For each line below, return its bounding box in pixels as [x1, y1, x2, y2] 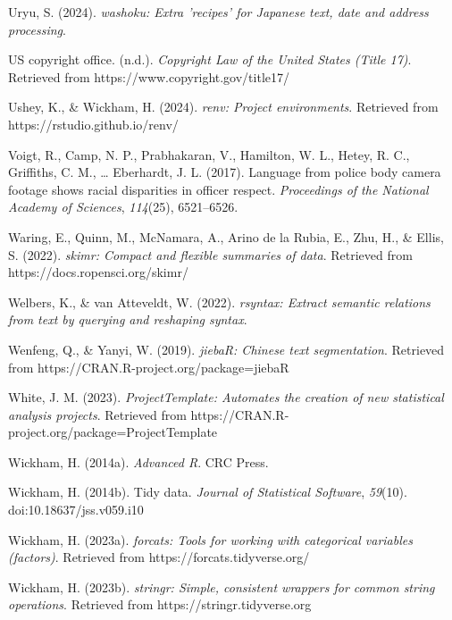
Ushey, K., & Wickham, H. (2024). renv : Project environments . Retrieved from [8, 97, 439, 116]
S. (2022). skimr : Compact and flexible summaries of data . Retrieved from [8, 245, 413, 264]
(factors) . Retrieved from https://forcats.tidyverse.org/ [8, 548, 310, 566]
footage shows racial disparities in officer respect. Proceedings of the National [8, 180, 429, 198]
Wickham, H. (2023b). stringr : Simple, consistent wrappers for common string [8, 577, 435, 596]
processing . [8, 20, 66, 38]
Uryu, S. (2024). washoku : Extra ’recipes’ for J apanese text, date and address [8, 3, 429, 21]
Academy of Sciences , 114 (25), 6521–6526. [8, 197, 239, 216]
